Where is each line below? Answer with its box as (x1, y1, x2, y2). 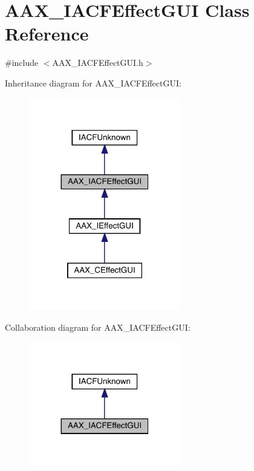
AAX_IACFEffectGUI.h (52, 56, 143, 69)
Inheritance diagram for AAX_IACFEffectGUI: (5, 76, 181, 89)
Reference (5, 21, 89, 46)
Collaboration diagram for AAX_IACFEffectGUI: (5, 320, 190, 333)
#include (5, 56, 39, 69)
